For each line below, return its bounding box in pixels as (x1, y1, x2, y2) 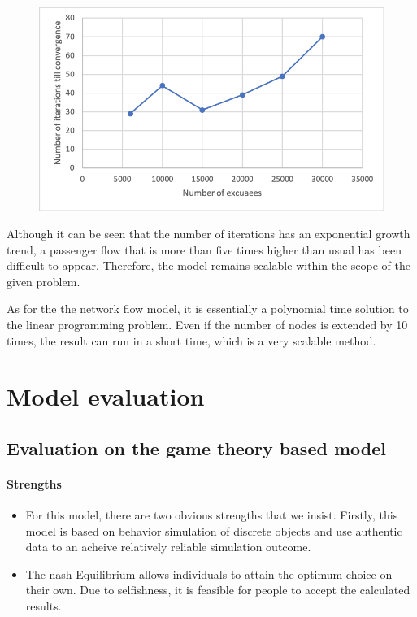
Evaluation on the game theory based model (7, 435, 386, 460)
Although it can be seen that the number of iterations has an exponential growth (7, 224, 410, 241)
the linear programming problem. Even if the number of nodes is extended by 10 (7, 315, 408, 332)
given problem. (7, 272, 80, 289)
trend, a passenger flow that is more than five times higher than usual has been (7, 241, 402, 258)
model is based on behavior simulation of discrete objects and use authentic (25, 522, 402, 539)
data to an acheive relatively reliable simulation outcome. (25, 538, 311, 555)
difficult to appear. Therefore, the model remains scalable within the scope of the (7, 257, 410, 274)
